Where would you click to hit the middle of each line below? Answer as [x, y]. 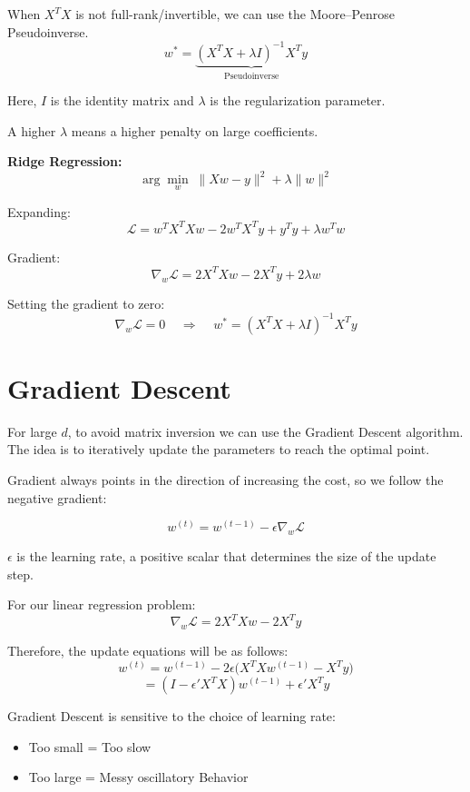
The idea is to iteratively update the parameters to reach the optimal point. [219, 449]
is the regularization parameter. [298, 100]
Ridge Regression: [65, 161]
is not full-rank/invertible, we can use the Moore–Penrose [235, 14]
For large [32, 431]
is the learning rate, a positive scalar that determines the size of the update [226, 556]
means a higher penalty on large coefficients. [195, 130]
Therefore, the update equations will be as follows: [148, 651]
